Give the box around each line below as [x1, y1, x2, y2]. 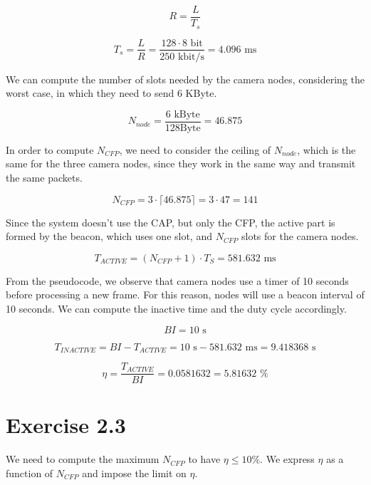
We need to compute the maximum [6, 452, 160, 466]
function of [6, 465, 53, 480]
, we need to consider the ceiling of [119, 142, 271, 157]
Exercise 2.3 [6, 410, 126, 439]
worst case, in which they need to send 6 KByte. [6, 85, 217, 100]
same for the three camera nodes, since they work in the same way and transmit [6, 156, 356, 171]
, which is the [297, 142, 356, 157]
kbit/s [177, 51, 204, 62]
